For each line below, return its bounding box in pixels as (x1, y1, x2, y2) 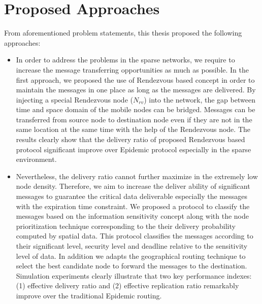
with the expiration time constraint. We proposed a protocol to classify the (16, 200, 250, 211)
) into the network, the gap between (144, 94, 255, 105)
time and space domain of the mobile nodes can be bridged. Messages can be (16, 104, 255, 115)
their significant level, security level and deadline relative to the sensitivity (16, 241, 248, 251)
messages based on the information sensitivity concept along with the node (16, 211, 249, 221)
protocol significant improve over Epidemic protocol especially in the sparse (16, 144, 251, 154)
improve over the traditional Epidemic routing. (16, 290, 162, 300)
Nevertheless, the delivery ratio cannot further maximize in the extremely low (16, 171, 258, 181)
